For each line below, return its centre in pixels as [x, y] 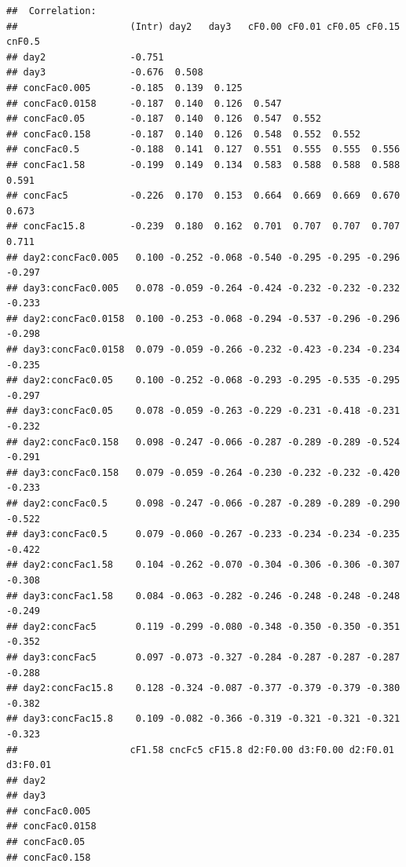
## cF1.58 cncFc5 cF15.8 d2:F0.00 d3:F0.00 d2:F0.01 [200, 750]
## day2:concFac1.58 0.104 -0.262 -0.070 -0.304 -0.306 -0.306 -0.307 [203, 565]
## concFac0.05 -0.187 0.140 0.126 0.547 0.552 [164, 119]
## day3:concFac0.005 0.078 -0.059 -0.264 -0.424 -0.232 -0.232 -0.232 [203, 288]
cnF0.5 [23, 42]
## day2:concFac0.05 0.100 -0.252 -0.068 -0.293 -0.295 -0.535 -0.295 [203, 380]
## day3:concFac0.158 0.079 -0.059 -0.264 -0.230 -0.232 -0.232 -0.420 [203, 472]
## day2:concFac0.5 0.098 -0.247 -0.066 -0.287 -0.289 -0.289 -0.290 [203, 503]
